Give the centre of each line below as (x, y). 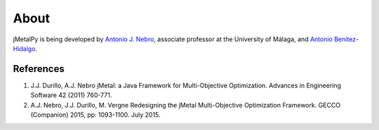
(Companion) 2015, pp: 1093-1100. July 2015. (95, 115)
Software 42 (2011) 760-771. (71, 95)
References (39, 69)
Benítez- (346, 39)
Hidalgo (24, 48)
